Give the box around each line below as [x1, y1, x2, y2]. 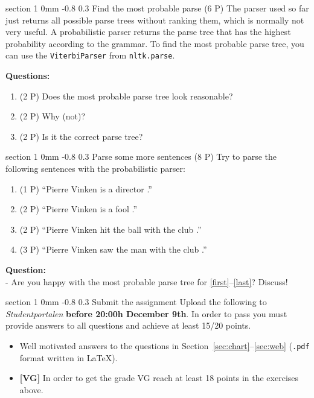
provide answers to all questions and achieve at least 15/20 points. [5, 319, 251, 332]
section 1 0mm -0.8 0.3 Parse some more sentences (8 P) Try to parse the [5, 150, 277, 163]
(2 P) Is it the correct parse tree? [19, 130, 143, 142]
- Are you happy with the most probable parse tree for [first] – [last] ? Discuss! [5, 275, 288, 288]
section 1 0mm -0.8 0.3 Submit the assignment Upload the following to [5, 295, 267, 308]
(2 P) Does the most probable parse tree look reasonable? [19, 89, 233, 102]
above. [19, 383, 43, 396]
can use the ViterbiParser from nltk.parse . [5, 49, 175, 62]
